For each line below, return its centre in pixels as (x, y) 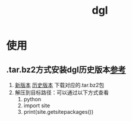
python (32, 99)
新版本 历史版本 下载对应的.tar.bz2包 (59, 85)
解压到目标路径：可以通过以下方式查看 (62, 92)
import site (37, 106)
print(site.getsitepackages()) (59, 112)
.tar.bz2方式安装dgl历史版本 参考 (66, 69)
